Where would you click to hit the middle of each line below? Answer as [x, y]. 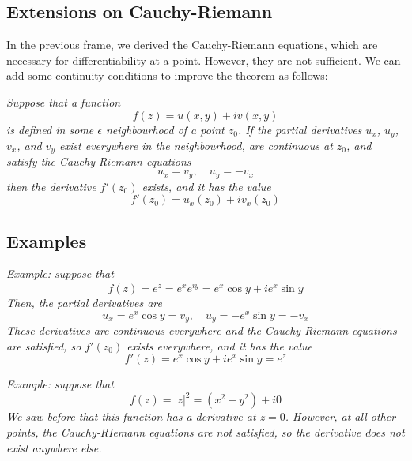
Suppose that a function [64, 101]
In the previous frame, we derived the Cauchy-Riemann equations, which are [192, 45]
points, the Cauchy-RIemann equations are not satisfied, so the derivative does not [206, 432]
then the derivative [51, 186]
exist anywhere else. [54, 447]
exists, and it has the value [206, 186]
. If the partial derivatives [300, 129]
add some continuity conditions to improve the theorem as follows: [167, 75]
